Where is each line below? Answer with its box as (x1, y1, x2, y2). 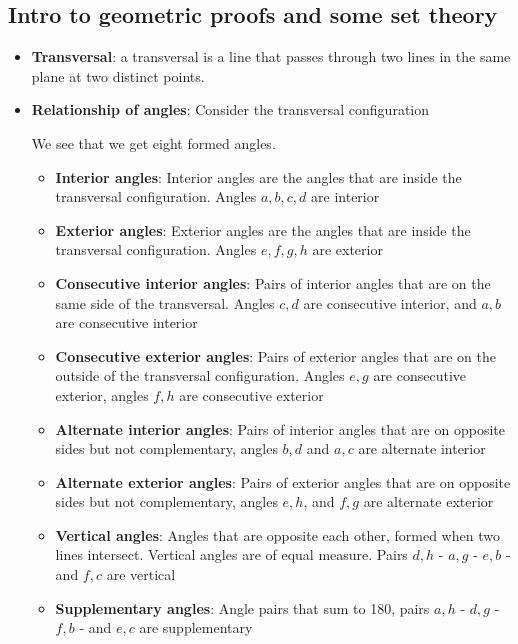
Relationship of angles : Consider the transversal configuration (31, 99, 430, 120)
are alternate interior (358, 438, 486, 459)
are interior (311, 186, 380, 207)
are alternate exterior (363, 491, 494, 512)
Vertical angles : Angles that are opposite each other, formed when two (55, 524, 500, 545)
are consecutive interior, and (303, 292, 477, 313)
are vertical (106, 564, 176, 585)
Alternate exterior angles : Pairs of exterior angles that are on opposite (55, 471, 511, 492)
